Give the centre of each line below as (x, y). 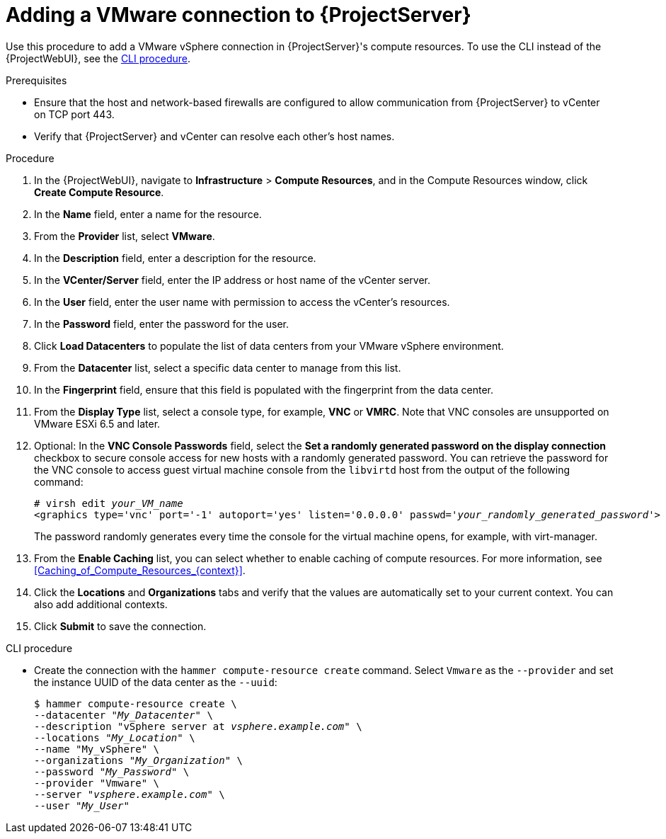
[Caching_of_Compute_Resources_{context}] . (140, 570)
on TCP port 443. (74, 114)
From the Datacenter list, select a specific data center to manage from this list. (218, 367)
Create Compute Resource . (99, 192)
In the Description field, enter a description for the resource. (175, 258)
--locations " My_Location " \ (115, 737)
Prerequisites (36, 80)
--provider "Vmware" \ (97, 783)
